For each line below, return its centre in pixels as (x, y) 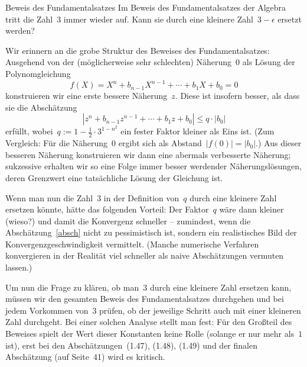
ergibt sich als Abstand (160, 143)
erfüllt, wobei (29, 131)
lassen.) (19, 267)
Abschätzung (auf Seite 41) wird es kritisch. (85, 357)
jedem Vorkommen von (47, 310)
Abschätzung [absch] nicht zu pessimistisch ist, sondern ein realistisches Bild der (151, 232)
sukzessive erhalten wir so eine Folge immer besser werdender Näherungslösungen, (153, 166)
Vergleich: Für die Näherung (57, 143)
